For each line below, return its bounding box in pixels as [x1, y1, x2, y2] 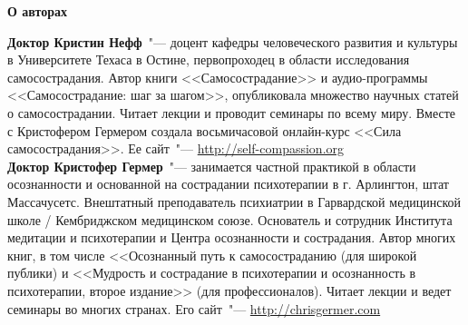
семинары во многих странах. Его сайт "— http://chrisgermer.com [7, 299, 381, 318]
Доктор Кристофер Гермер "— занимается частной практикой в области [7, 156, 416, 175]
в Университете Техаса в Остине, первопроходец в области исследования [7, 50, 410, 69]
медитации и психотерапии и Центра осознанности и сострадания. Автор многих [7, 228, 456, 247]
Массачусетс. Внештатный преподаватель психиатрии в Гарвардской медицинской [7, 192, 462, 211]
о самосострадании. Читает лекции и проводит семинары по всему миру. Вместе [7, 103, 456, 122]
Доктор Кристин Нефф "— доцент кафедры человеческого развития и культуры [7, 32, 458, 51]
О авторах [7, 2, 67, 20]
